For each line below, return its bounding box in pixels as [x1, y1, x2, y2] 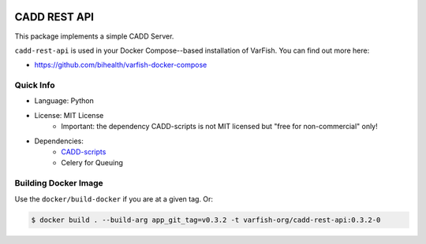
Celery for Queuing [61, 158, 124, 168]
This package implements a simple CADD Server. [14, 31, 174, 41]
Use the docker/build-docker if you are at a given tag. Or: [14, 194, 213, 204]
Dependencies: [34, 136, 84, 146]
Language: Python [34, 96, 95, 105]
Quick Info [14, 79, 55, 91]
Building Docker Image [14, 178, 103, 189]
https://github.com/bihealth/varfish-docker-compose [34, 60, 207, 70]
